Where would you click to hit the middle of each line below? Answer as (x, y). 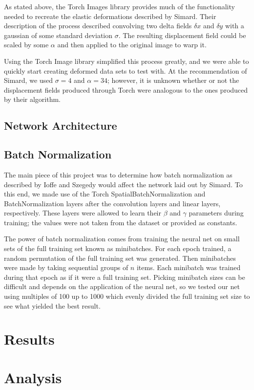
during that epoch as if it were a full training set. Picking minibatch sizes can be (125, 277)
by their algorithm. (32, 99)
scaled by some (26, 45)
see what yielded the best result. (52, 305)
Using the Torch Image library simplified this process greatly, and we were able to (127, 61)
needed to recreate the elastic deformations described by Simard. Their (110, 16)
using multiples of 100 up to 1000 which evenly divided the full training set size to (127, 296)
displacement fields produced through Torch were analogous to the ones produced (126, 89)
